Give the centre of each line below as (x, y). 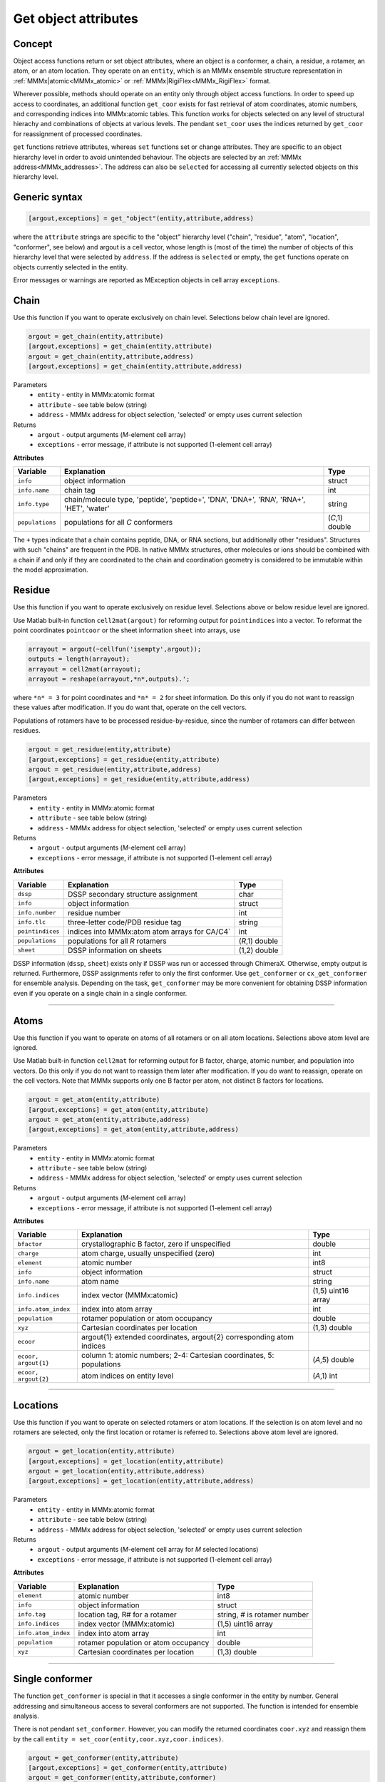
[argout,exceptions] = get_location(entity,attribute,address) (141, 1481)
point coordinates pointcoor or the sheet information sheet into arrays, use (127, 630)
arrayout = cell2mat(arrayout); (85, 669)
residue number (94, 912)
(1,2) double (258, 950)
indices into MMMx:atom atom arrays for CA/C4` (149, 932)
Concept (33, 44)
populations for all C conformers (119, 522)
